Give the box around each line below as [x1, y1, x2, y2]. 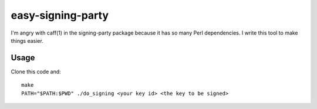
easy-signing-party [11, 9, 109, 22]
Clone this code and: [11, 68, 61, 75]
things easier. [11, 37, 43, 44]
